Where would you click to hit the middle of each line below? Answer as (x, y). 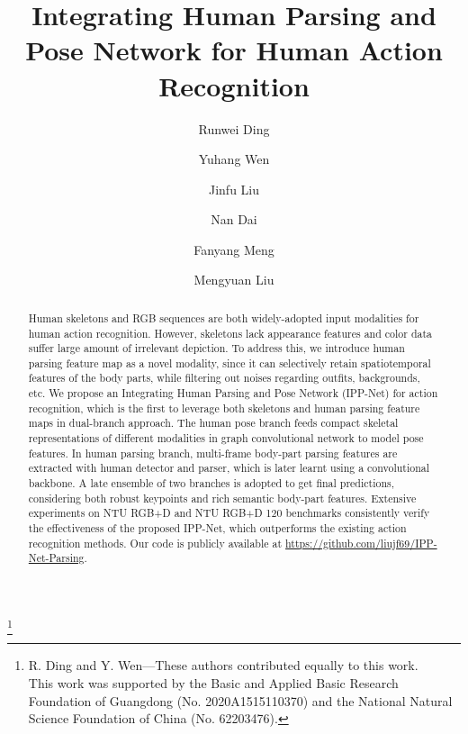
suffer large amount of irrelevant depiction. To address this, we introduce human (216, 348)
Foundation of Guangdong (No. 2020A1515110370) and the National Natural (240, 700)
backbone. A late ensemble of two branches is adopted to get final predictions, (211, 483)
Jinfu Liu (234, 189)
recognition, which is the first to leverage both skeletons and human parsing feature (224, 408)
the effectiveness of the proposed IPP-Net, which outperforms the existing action (217, 528)
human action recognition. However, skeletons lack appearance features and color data (230, 333)
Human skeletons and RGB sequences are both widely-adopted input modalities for (224, 317)
